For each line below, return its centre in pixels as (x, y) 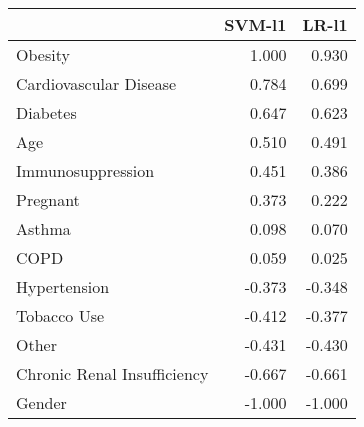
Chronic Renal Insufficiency (112, 373)
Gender (41, 402)
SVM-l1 (255, 24)
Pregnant (48, 199)
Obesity (43, 54)
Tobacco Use (60, 315)
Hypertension (63, 286)
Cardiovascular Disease (96, 83)
